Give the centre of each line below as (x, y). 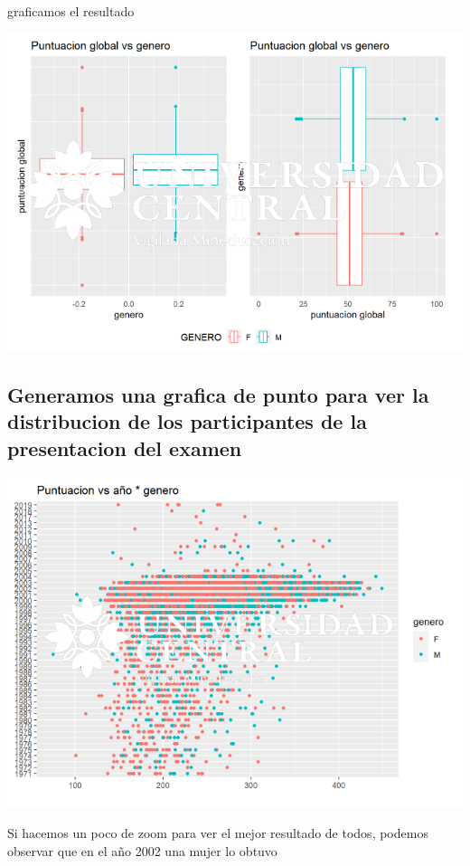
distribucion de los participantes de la (187, 421)
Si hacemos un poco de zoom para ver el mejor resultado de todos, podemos (218, 832)
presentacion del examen (125, 447)
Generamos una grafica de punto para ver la (218, 394)
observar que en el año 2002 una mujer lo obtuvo (142, 850)
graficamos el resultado (71, 11)
